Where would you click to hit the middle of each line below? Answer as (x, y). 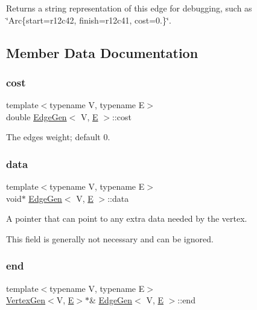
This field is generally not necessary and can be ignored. (110, 238)
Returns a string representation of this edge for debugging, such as (129, 8)
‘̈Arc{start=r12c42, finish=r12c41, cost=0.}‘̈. (89, 20)
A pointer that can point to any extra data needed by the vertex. (127, 218)
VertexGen (26, 300)
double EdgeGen (36, 116)
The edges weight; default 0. (58, 137)
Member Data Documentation (102, 52)
